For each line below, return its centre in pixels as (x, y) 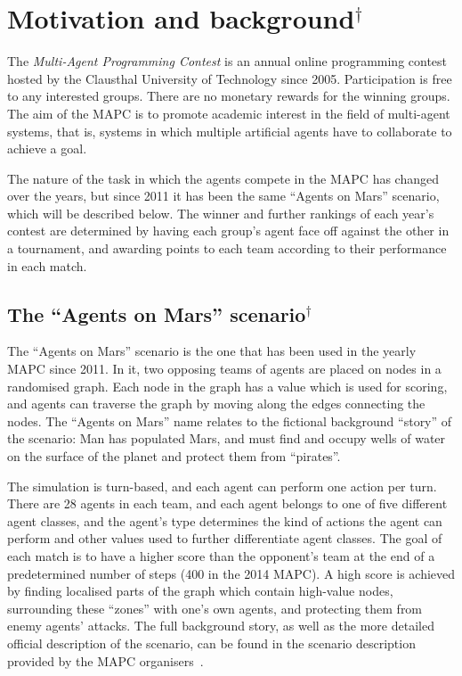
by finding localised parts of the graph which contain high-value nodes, (200, 591)
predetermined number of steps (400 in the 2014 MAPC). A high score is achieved (231, 573)
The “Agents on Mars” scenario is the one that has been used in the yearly (212, 351)
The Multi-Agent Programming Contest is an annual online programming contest (227, 61)
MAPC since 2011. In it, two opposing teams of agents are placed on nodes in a (224, 369)
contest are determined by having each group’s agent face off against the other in (228, 231)
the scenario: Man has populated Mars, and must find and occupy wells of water (227, 438)
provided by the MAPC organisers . (105, 660)
